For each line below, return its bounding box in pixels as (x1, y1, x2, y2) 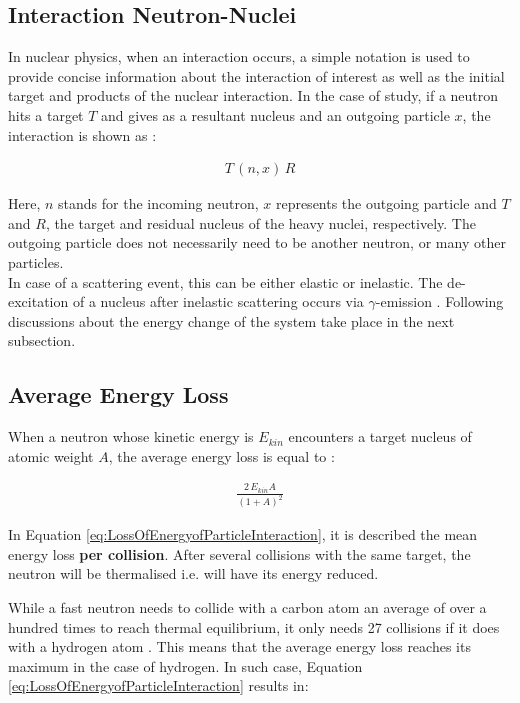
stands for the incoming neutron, (58, 193, 259, 214)
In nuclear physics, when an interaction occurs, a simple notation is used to (8, 46, 470, 67)
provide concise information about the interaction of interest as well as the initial (8, 65, 505, 86)
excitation (8, 291, 69, 312)
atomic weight (8, 445, 94, 466)
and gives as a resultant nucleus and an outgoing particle (101, 104, 450, 125)
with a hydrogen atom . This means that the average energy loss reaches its (8, 636, 471, 657)
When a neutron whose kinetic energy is (8, 426, 254, 447)
